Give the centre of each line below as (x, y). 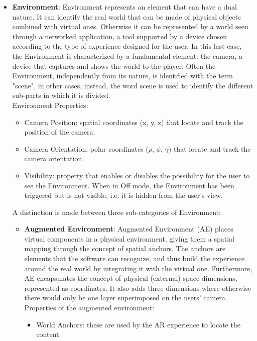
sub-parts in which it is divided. (61, 95)
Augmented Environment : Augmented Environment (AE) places (129, 229)
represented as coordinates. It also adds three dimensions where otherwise (138, 288)
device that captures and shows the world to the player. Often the (114, 66)
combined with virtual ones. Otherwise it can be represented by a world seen (130, 26)
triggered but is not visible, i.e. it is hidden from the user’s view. (123, 195)
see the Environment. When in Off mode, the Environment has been (129, 185)
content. (49, 334)
